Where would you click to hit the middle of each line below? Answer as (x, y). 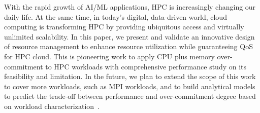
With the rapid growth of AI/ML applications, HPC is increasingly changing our (130, 7)
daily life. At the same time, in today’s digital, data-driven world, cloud (116, 16)
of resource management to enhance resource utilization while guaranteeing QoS (128, 46)
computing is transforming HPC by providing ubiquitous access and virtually (124, 27)
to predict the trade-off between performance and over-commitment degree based (130, 96)
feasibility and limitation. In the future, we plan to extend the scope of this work (130, 76)
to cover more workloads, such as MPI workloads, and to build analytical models (130, 86)
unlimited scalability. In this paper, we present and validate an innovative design (129, 36)
